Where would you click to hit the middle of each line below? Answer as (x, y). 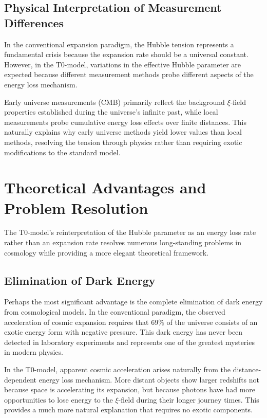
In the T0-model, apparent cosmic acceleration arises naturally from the (118, 369)
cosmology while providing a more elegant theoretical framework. (107, 252)
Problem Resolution (76, 207)
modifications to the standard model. (62, 152)
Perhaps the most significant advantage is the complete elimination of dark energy (133, 302)
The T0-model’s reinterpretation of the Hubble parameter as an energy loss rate (130, 232)
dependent (21, 379)
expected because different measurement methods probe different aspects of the (129, 74)
